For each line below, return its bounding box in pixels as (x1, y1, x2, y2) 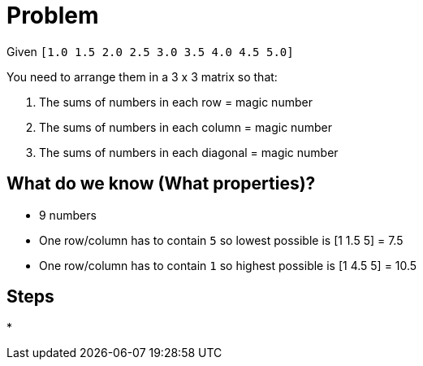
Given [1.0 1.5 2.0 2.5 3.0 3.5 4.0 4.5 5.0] (6, 44, 294, 59)
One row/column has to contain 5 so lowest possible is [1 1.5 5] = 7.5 (39, 233, 404, 247)
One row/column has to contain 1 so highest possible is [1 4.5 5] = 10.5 (39, 258, 417, 272)
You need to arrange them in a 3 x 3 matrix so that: (6, 69, 278, 84)
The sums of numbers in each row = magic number (39, 94, 313, 109)
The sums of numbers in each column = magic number (39, 120, 332, 134)
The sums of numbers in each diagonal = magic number (39, 145, 339, 159)
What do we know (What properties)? (6, 173, 316, 194)
